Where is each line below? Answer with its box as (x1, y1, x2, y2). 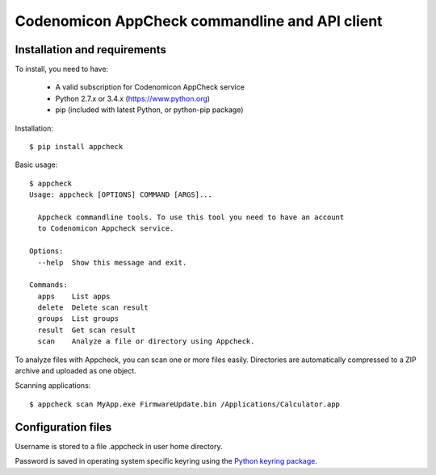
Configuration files (15, 420, 112, 434)
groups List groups (37, 315, 119, 323)
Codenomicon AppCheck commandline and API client (15, 12, 383, 30)
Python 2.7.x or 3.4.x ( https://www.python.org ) (55, 94, 210, 103)
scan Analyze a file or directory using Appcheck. (37, 337, 255, 346)
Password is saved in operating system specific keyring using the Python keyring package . (15, 456, 318, 466)
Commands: (29, 281, 68, 290)
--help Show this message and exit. (37, 258, 187, 267)
